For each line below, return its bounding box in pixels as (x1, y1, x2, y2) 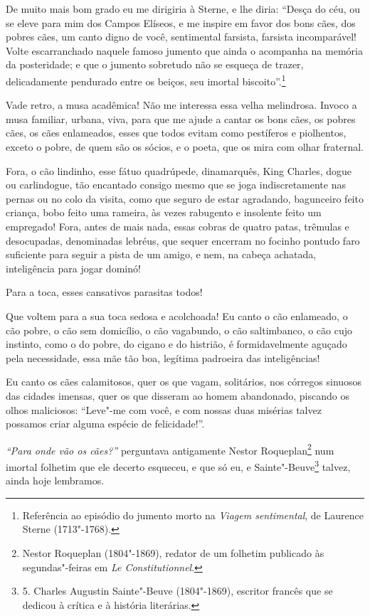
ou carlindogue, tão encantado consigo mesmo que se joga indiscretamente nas (6, 177, 346, 192)
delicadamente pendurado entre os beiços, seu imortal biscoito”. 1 (6, 71, 286, 88)
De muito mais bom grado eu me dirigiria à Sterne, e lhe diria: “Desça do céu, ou (6, 1, 361, 16)
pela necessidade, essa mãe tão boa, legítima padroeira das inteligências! (6, 350, 320, 365)
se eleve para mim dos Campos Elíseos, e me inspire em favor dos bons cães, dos (6, 15, 356, 30)
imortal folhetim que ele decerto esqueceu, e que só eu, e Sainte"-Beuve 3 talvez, (6, 457, 351, 474)
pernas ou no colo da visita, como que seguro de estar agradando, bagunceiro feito (6, 191, 364, 206)
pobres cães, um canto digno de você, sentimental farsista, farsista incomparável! (6, 29, 356, 44)
